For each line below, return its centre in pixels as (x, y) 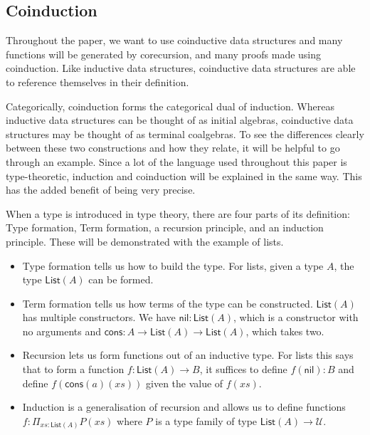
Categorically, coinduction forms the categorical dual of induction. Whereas (170, 106)
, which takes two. (285, 331)
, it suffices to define (243, 369)
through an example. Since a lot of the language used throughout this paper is (176, 161)
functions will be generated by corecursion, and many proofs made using (164, 54)
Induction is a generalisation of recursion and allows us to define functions (184, 407)
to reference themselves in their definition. (97, 82)
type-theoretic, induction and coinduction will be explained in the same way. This (184, 175)
